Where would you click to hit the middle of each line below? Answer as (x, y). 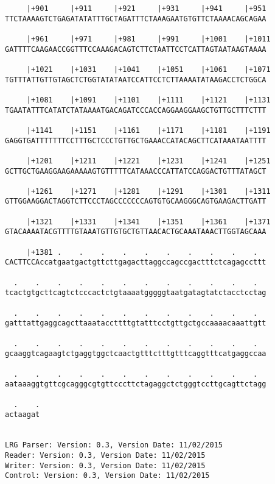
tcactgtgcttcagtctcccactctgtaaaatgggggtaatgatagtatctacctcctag (136, 293)
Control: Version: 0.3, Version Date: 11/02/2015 (107, 476)
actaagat (23, 415)
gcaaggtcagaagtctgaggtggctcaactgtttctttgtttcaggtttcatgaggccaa (136, 354)
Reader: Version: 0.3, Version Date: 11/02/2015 (105, 455)
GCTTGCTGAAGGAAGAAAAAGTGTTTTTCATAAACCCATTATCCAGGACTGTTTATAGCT (136, 171)
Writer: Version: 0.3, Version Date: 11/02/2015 (105, 465)
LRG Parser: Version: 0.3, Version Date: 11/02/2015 (114, 445)
